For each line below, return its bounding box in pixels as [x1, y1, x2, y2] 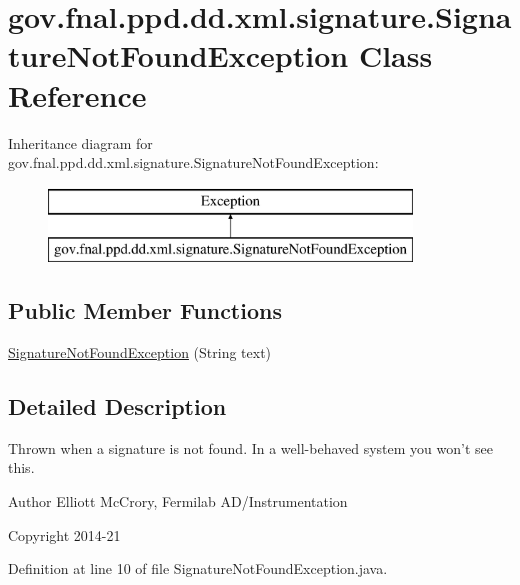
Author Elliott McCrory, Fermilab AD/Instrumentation [8, 491, 348, 512]
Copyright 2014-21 [8, 524, 121, 545]
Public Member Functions [8, 295, 282, 326]
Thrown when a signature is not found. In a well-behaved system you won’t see [8, 437, 493, 458]
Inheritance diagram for [8, 132, 153, 153]
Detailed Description [8, 391, 227, 422]
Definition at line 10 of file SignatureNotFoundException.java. [8, 558, 388, 579]
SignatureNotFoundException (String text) [8, 342, 272, 363]
